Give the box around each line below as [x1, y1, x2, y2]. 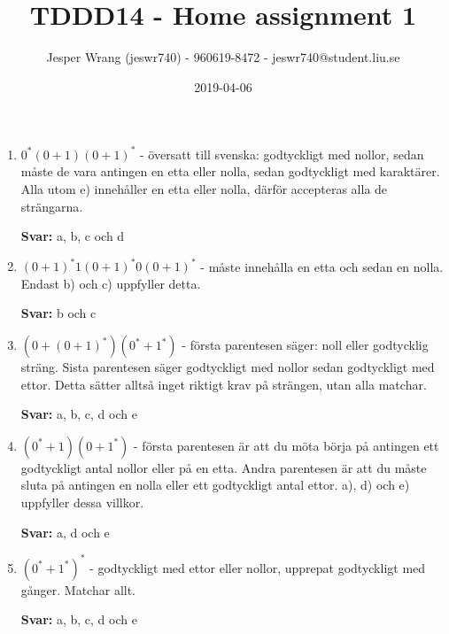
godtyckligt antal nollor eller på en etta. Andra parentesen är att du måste [20, 458, 427, 476]
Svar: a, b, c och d [20, 227, 125, 245]
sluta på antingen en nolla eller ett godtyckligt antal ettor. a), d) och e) [20, 475, 410, 494]
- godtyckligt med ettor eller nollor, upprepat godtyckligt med [89, 558, 426, 576]
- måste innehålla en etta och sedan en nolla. [200, 257, 444, 275]
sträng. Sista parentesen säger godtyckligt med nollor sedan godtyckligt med [20, 358, 435, 376]
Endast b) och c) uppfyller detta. [20, 274, 201, 292]
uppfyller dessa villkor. [20, 493, 144, 512]
